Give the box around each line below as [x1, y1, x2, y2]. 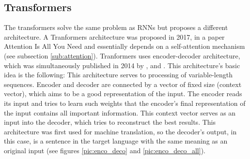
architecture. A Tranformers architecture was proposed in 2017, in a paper [4, 31, 225, 42]
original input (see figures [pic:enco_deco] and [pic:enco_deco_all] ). [4, 145, 206, 155]
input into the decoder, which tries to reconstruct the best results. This [4, 117, 216, 127]
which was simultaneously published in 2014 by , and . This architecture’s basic [4, 60, 240, 70]
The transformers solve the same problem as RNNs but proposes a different [4, 22, 228, 32]
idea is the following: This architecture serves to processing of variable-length [4, 70, 233, 80]
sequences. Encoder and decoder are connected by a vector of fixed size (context [4, 79, 242, 89]
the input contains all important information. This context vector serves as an [4, 107, 236, 117]
